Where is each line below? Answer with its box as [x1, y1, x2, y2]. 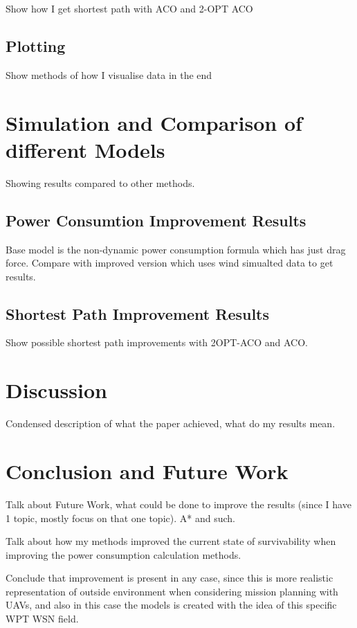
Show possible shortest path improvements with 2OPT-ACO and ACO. [6, 335, 308, 350]
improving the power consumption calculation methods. [6, 547, 241, 562]
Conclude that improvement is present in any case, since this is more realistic [6, 571, 333, 585]
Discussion [6, 376, 107, 404]
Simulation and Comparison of [6, 108, 302, 136]
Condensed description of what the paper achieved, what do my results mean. [6, 416, 336, 431]
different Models [6, 135, 165, 163]
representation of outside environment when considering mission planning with [6, 584, 338, 598]
